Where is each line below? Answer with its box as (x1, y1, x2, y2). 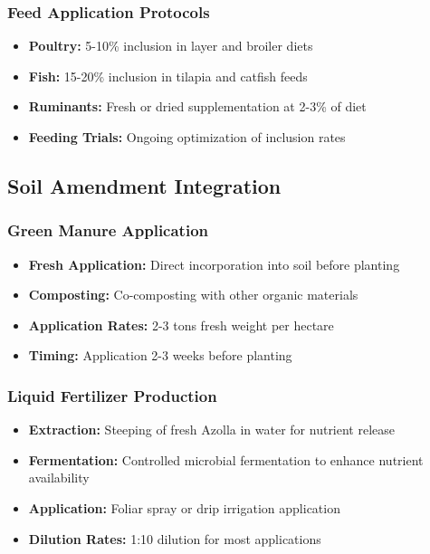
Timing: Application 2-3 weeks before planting (28, 346, 292, 365)
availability (28, 468, 90, 487)
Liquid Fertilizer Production (7, 384, 217, 406)
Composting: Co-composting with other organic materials (28, 285, 358, 304)
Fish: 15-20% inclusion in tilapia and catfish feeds (28, 66, 308, 85)
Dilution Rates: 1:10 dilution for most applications (28, 529, 321, 548)
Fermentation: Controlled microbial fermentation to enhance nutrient (28, 450, 424, 469)
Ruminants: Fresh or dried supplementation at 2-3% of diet (28, 97, 367, 116)
